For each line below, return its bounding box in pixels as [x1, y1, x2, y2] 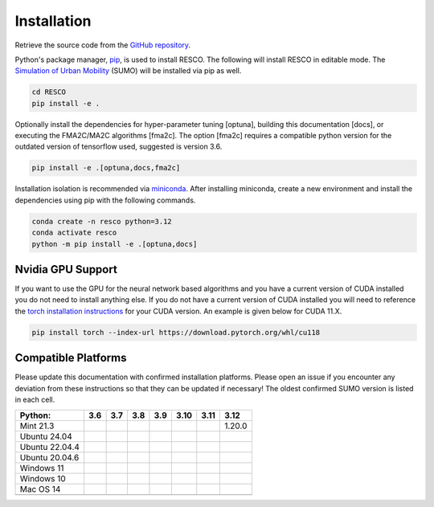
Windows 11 [19, 462, 64, 473]
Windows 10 [19, 472, 66, 484]
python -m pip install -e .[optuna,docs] [31, 239, 198, 248]
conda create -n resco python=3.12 [31, 217, 172, 226]
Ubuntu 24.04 [19, 431, 72, 442]
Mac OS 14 [19, 483, 61, 494]
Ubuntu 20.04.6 [19, 452, 80, 463]
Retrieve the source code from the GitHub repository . [14, 40, 191, 50]
